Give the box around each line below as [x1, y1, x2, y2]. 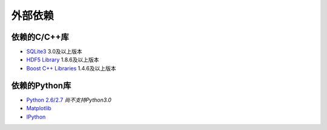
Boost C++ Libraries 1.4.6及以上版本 [26, 64, 116, 72]
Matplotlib [26, 105, 51, 112]
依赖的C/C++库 [11, 32, 69, 42]
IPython [26, 113, 46, 120]
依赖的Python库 [11, 80, 71, 90]
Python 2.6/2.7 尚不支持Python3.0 [26, 96, 112, 104]
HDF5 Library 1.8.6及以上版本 [26, 56, 99, 63]
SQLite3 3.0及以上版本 [26, 48, 83, 55]
